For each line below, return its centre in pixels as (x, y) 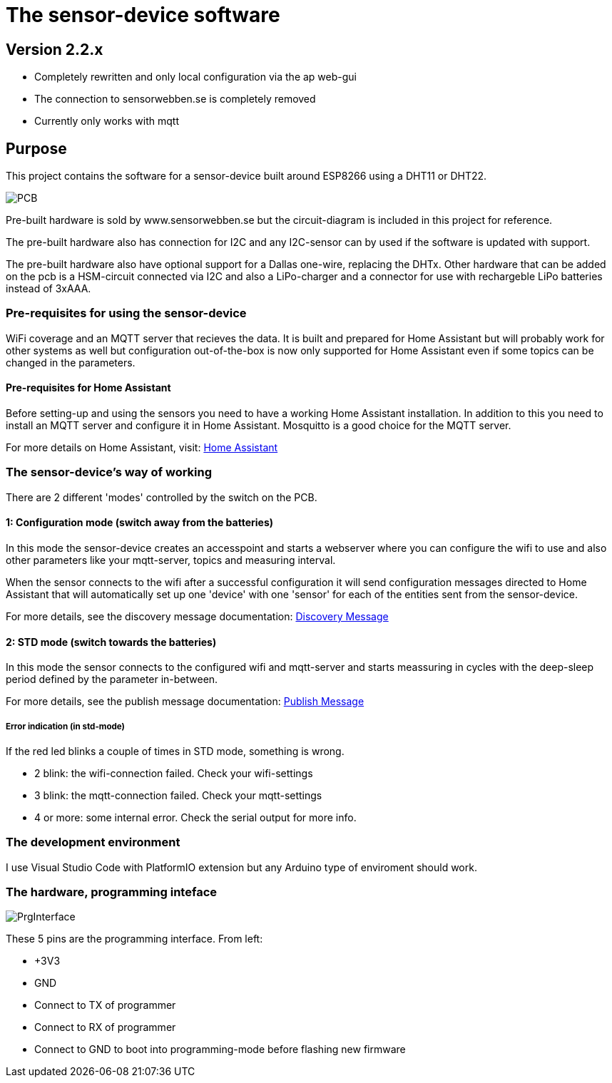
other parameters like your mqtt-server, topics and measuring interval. (171, 560)
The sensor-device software (143, 15)
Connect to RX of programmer (105, 1027)
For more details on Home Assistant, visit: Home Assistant (142, 447)
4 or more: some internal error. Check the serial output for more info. (195, 817)
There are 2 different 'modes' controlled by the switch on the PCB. (162, 497)
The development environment (93, 842)
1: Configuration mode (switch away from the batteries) (139, 523)
